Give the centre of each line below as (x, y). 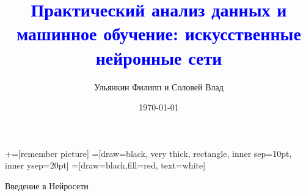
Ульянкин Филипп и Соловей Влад (159, 86)
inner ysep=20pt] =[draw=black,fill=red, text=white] (105, 165)
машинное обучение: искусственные (159, 33)
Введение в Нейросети (47, 185)
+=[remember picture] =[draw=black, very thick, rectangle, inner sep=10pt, (148, 153)
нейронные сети (159, 57)
